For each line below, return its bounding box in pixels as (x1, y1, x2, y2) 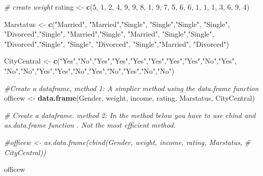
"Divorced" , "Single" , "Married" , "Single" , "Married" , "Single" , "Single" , (4, 28, 214, 39)
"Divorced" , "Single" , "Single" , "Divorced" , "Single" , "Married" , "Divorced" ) (4, 38, 229, 49)
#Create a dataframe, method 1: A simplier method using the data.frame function (4, 82, 259, 93)
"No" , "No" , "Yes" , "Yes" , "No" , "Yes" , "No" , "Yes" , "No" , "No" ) (4, 65, 174, 76)
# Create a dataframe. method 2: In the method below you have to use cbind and (4, 109, 256, 120)
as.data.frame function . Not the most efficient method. (4, 120, 176, 130)
